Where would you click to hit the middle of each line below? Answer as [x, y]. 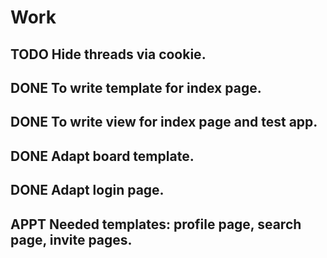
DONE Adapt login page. [87, 190]
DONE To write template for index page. [136, 87]
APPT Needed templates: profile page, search [156, 224]
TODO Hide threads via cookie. [108, 54]
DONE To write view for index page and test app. [164, 122]
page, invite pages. [71, 239]
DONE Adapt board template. [102, 156]
